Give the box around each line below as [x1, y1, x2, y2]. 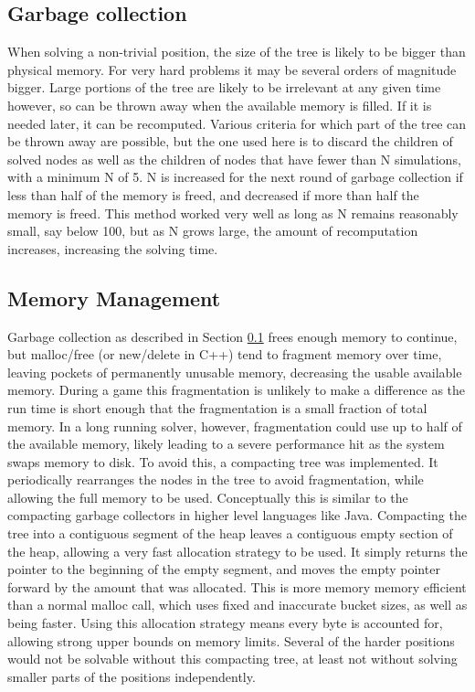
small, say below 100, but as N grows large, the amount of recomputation [7, 221, 418, 240]
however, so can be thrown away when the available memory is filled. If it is [7, 95, 432, 114]
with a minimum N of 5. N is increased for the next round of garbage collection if [7, 167, 463, 186]
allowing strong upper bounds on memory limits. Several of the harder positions [7, 631, 455, 650]
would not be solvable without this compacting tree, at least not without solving [7, 649, 458, 668]
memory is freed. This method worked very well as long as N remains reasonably [7, 203, 459, 222]
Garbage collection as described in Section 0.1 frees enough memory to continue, [7, 326, 458, 346]
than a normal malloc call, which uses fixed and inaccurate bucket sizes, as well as [7, 595, 468, 614]
